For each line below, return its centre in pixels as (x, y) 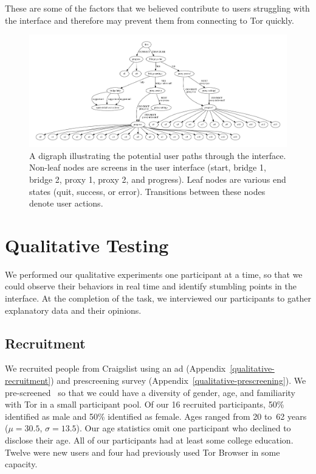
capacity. (21, 464)
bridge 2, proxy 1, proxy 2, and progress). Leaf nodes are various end (158, 179)
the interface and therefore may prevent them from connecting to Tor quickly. (149, 20)
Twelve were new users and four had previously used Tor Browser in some (143, 452)
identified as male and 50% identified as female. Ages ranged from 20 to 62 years (156, 416)
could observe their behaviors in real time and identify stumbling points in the (151, 286)
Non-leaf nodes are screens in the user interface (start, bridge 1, (148, 167)
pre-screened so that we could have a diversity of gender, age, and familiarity (150, 392)
